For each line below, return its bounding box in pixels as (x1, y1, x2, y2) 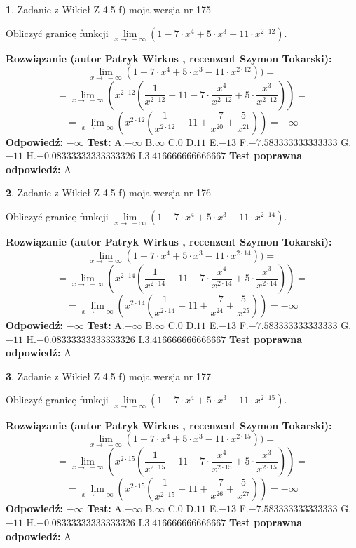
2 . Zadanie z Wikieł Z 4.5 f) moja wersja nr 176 (6, 185, 211, 200)
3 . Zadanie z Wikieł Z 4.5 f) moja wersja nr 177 (6, 368, 211, 383)
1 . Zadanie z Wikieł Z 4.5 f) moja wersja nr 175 (6, 2, 211, 16)
